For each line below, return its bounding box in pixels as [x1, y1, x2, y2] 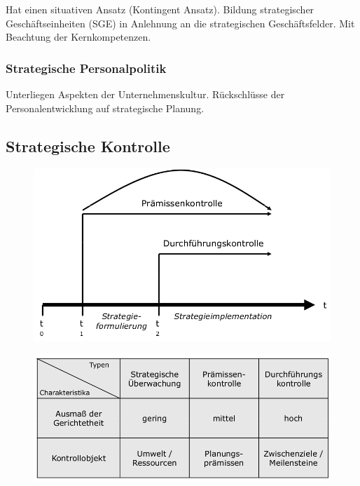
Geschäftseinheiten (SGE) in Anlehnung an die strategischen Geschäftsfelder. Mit [6, 15, 355, 30]
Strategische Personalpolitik [6, 59, 167, 76]
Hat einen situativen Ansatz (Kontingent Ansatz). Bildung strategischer [6, 2, 314, 16]
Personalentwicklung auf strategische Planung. [6, 100, 205, 115]
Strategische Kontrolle [6, 135, 170, 156]
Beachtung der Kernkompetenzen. [6, 29, 151, 44]
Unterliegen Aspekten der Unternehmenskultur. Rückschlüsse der [6, 87, 285, 101]
